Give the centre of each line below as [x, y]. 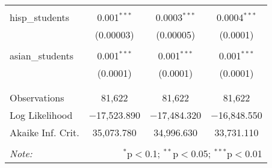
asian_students [42, 55]
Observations [37, 97]
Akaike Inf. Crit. [45, 132]
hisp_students [39, 17]
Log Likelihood [41, 115]
